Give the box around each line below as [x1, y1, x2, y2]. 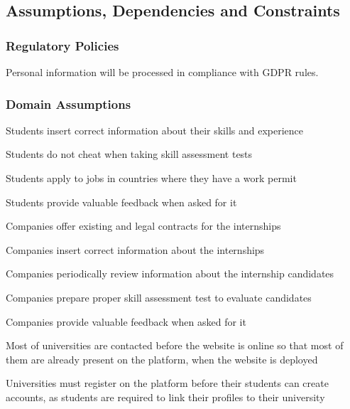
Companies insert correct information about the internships [6, 242, 265, 257]
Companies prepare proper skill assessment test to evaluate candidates [6, 290, 312, 304]
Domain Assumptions [6, 95, 131, 112]
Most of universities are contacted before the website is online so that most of [6, 338, 344, 353]
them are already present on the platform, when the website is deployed [6, 351, 318, 366]
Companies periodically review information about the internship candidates [6, 266, 334, 281]
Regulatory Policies [6, 36, 119, 54]
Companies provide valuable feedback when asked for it [6, 314, 246, 329]
